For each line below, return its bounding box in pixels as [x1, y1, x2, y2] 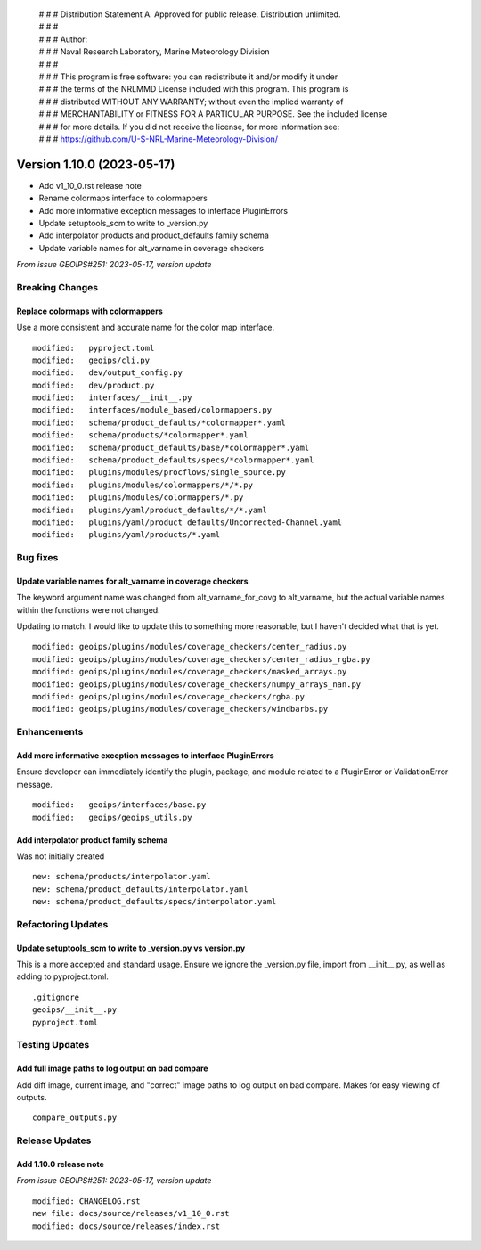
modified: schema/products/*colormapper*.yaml [32, 430, 249, 440]
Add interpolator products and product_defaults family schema [38, 230, 269, 241]
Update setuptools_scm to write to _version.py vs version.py [16, 943, 246, 953]
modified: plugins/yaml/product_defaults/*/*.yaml [32, 504, 267, 515]
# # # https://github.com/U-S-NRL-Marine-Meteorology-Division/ [38, 134, 279, 144]
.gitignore [32, 992, 80, 1002]
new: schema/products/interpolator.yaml [32, 871, 211, 882]
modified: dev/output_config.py [32, 368, 183, 378]
